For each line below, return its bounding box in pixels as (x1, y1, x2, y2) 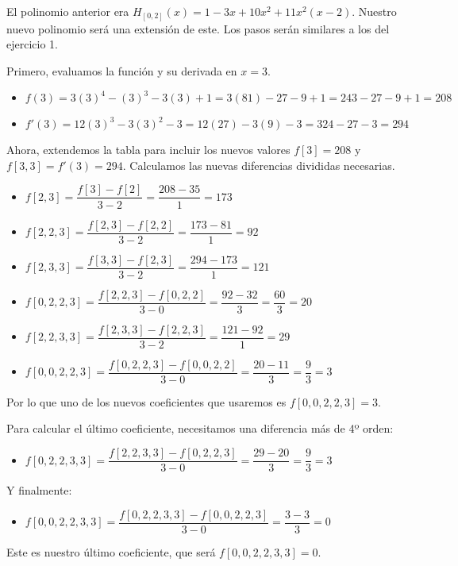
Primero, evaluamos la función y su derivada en (6, 62, 237, 79)
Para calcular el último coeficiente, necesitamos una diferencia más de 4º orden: (6, 420, 394, 437)
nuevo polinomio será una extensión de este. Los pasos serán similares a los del (6, 20, 390, 37)
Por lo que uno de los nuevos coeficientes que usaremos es (6, 393, 287, 410)
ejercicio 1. (6, 36, 58, 52)
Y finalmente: (6, 482, 72, 499)
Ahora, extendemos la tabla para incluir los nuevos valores (6, 141, 291, 158)
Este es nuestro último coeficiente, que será (6, 543, 216, 560)
